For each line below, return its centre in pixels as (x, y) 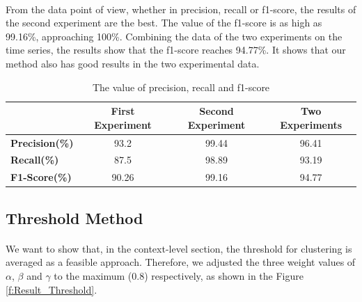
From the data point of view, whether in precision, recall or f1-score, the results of (181, 9)
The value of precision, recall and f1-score (181, 87)
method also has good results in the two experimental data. (133, 63)
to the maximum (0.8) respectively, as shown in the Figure (179, 275)
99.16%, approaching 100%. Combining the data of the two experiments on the (174, 36)
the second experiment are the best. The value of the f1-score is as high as (164, 23)
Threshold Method (74, 217)
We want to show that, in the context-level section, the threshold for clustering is (179, 248)
